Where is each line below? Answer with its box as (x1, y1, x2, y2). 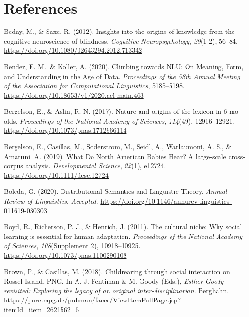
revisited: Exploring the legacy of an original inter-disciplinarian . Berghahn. (4, 285, 229, 295)
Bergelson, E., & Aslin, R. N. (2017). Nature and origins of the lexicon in (4, 106, 221, 116)
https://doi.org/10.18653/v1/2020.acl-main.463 (4, 90, 144, 100)
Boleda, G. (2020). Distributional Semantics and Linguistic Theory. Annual (4, 186, 227, 196)
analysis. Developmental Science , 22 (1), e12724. (25, 160, 166, 171)
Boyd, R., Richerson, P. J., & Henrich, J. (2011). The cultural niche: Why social (4, 222, 242, 232)
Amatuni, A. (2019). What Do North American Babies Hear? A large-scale (4, 151, 226, 161)
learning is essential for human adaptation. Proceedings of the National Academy (4, 231, 243, 241)
